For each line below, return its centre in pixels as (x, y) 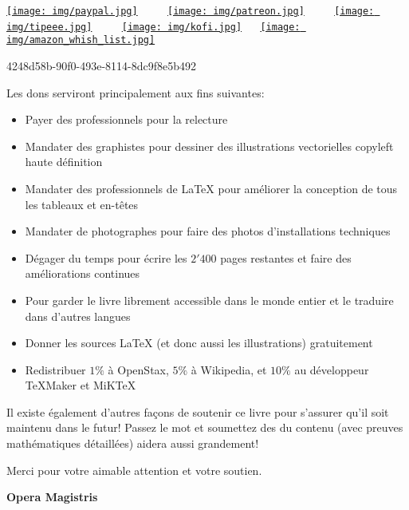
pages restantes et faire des (286, 257)
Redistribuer (55, 369)
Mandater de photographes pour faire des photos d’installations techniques (208, 231)
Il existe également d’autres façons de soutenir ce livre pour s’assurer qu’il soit (198, 411)
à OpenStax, (138, 369)
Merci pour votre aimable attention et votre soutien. (134, 470)
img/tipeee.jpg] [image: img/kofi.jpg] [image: (153, 27)
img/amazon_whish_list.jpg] (81, 40)
